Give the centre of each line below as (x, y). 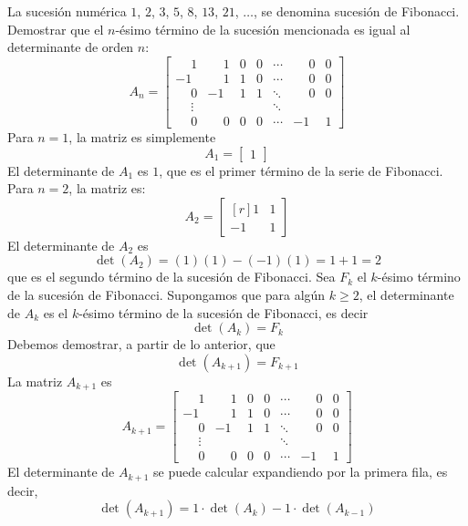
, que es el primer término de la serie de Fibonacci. (301, 170)
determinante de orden (71, 47)
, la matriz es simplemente (142, 136)
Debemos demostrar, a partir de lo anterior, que (141, 344)
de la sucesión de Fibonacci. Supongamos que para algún (166, 294)
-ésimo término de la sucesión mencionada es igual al (263, 29)
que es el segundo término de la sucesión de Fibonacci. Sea (172, 277)
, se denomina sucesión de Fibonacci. (356, 11)
